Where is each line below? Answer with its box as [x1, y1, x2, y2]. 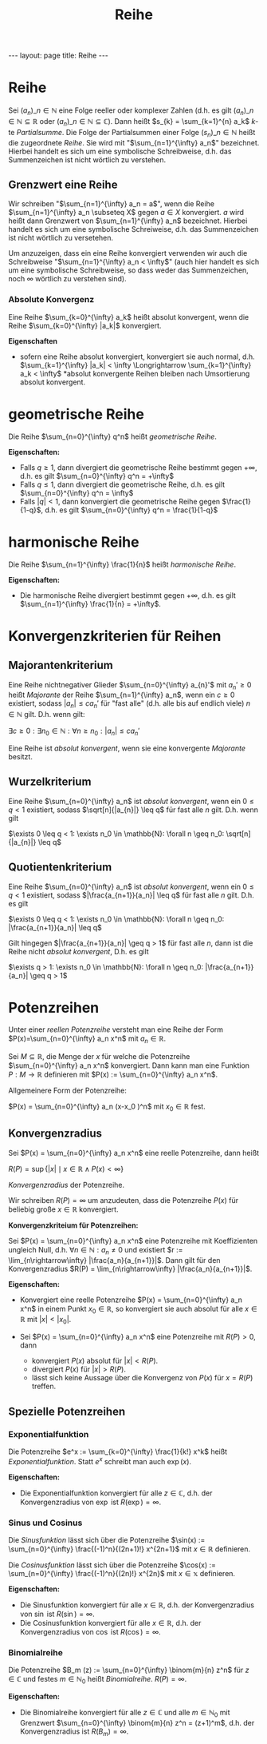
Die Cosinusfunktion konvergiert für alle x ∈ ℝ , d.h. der [19, 1618, 202, 1627]
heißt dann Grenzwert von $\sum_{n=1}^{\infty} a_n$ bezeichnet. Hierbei [8, 216, 248, 225]
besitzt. [8, 751, 33, 761]
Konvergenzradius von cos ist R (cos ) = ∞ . [19, 1627, 161, 1636]
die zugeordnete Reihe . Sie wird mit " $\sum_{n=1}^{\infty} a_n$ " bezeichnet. [8, 137, 260, 147]
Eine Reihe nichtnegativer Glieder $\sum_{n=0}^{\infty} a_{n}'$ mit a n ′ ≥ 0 [8, 679, 252, 691]
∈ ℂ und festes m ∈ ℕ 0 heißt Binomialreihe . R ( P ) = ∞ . [8, 1674, 187, 1686]
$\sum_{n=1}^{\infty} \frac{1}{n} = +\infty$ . [19, 599, 162, 608]
